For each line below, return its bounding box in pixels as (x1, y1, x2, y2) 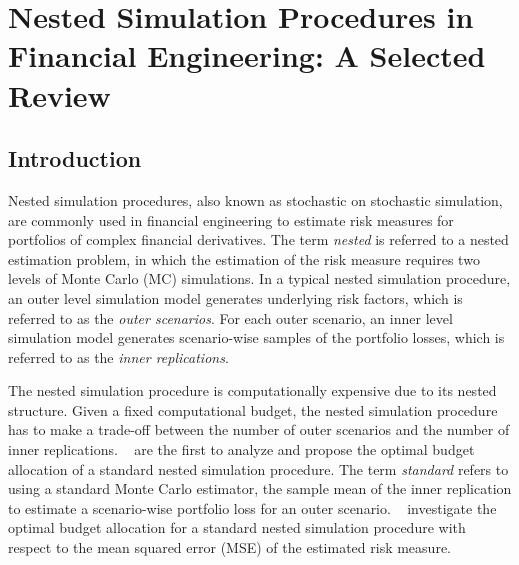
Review (8, 74, 111, 115)
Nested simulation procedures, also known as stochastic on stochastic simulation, (8, 189, 503, 210)
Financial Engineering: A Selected (8, 35, 486, 76)
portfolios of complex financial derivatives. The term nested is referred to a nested (8, 229, 509, 250)
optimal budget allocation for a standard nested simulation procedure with (8, 517, 466, 538)
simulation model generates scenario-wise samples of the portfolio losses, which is (8, 327, 505, 348)
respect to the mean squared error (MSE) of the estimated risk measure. (8, 537, 451, 558)
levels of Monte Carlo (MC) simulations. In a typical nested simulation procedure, (8, 268, 511, 289)
